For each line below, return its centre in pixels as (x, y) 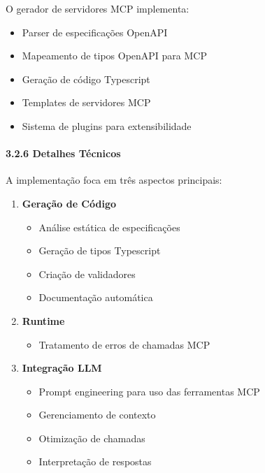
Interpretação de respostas (95, 461)
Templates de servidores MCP (86, 102)
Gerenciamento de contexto (97, 415)
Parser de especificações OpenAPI (95, 32)
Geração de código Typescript (86, 79)
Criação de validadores (87, 274)
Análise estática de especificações (109, 227)
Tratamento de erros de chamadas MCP (124, 344)
